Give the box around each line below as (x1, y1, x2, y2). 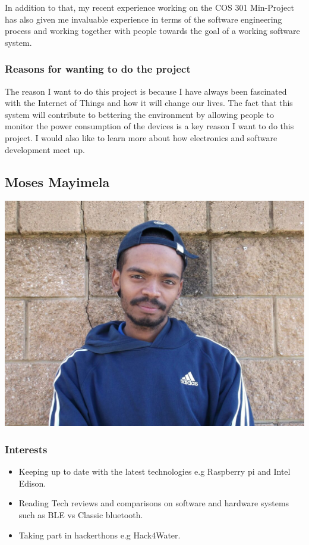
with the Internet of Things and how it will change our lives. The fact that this (5, 96, 293, 109)
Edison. (18, 477, 46, 489)
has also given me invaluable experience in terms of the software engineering (5, 13, 282, 25)
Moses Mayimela (5, 172, 110, 191)
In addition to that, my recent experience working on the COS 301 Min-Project (5, 1, 294, 13)
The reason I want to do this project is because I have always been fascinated (5, 85, 287, 97)
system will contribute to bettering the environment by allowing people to (5, 108, 274, 120)
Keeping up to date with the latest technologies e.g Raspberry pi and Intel (18, 465, 291, 478)
